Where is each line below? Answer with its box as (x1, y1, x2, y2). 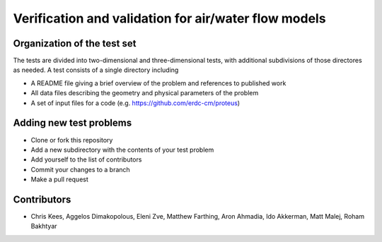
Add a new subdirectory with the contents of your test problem (30, 145, 214, 154)
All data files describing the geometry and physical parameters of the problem (30, 89, 259, 97)
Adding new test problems (13, 117, 132, 129)
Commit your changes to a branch (30, 165, 130, 174)
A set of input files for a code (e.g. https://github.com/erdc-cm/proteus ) (30, 99, 241, 107)
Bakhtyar (30, 222, 57, 231)
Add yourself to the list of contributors (30, 155, 142, 164)
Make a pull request (30, 175, 88, 183)
